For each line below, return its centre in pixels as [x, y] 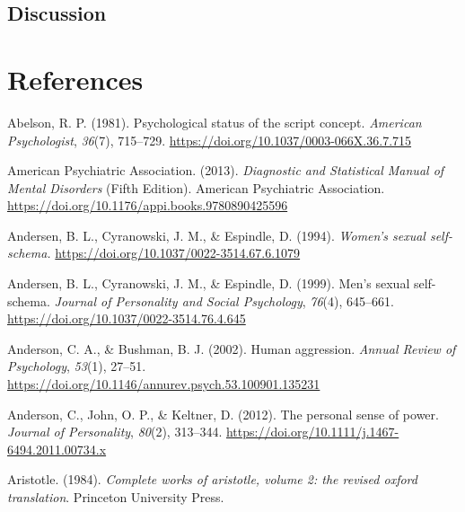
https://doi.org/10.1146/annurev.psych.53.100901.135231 [164, 384]
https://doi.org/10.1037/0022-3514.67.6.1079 [178, 253]
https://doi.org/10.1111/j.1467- [312, 432]
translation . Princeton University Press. [116, 497]
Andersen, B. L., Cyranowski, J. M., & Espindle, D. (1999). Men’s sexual [209, 283]
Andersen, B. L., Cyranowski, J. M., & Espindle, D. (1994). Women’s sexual [216, 235]
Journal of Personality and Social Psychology [178, 300]
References [75, 79]
